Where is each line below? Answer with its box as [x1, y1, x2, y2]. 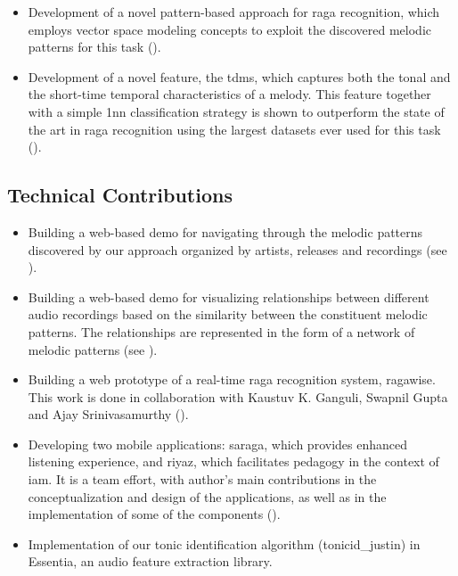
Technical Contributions [7, 181, 233, 209]
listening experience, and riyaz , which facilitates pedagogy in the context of [28, 452, 439, 471]
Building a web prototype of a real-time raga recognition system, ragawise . [28, 370, 436, 389]
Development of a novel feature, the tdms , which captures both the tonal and [28, 67, 451, 86]
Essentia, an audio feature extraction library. [28, 552, 273, 571]
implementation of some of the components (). [28, 505, 281, 523]
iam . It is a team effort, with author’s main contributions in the [28, 470, 377, 489]
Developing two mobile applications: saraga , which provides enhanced [28, 434, 407, 453]
